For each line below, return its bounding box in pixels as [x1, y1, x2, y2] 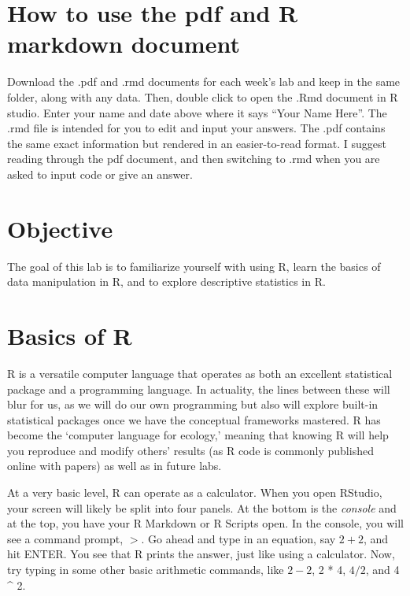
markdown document [7, 28, 240, 60]
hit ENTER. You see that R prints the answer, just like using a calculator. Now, [7, 546, 395, 562]
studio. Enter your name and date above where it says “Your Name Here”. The [7, 104, 387, 120]
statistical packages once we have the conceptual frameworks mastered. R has [7, 411, 381, 428]
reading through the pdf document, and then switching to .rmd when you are [7, 150, 380, 167]
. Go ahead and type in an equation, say [141, 530, 336, 546]
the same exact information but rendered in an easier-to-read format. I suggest [7, 135, 386, 151]
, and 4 [365, 561, 400, 578]
